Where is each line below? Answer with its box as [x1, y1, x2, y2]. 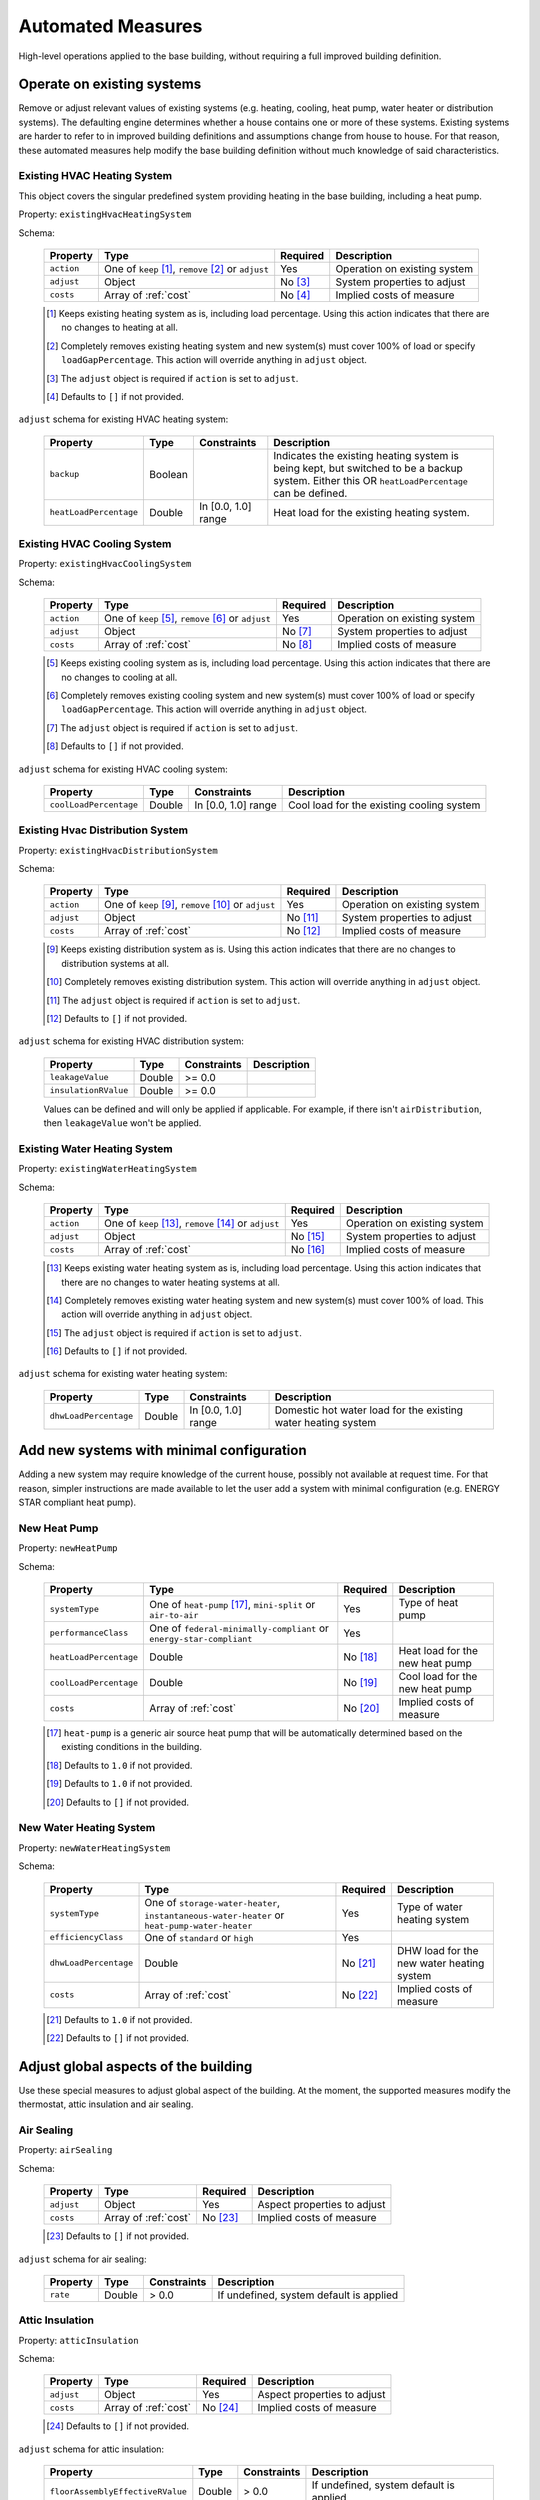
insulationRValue [49, 1085, 129, 1096]
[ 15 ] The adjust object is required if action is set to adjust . [46, 1326, 302, 1339]
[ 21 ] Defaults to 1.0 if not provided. [46, 2013, 193, 2025]
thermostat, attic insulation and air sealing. [18, 2098, 194, 2110]
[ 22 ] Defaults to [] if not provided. [46, 2031, 190, 2044]
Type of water [396, 1900, 463, 1914]
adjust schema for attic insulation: [18, 2443, 165, 2455]
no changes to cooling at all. [61, 671, 178, 683]
